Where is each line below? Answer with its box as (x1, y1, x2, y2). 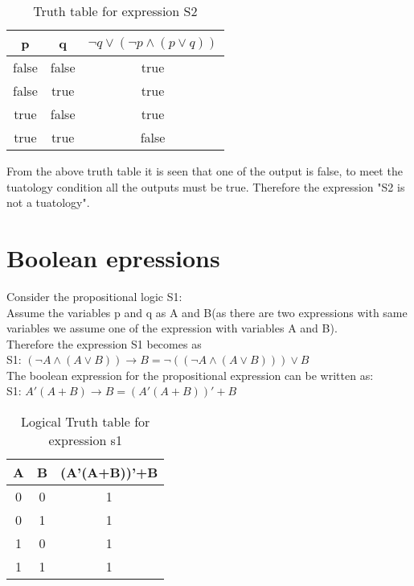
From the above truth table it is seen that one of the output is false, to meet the (6, 163, 403, 179)
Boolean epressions (6, 241, 220, 274)
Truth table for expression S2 (33, 2, 198, 20)
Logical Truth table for (21, 412, 150, 431)
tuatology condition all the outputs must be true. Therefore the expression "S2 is (6, 178, 405, 195)
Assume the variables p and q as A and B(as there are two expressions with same (6, 303, 408, 320)
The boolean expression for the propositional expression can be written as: (6, 366, 374, 383)
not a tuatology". (6, 194, 90, 211)
